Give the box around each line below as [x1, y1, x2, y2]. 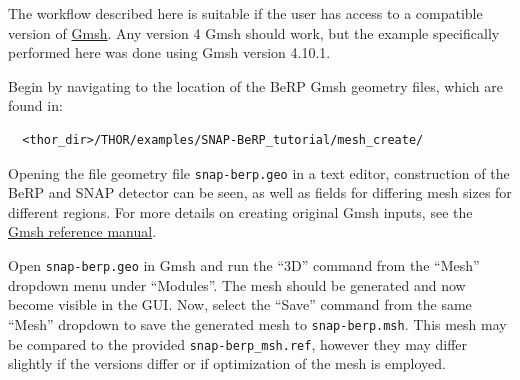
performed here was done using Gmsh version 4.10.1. [8, 42, 331, 63]
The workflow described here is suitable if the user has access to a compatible [8, 3, 483, 23]
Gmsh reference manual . [8, 221, 157, 242]
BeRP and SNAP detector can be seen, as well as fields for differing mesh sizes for [8, 182, 512, 203]
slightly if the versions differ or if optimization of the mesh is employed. [8, 353, 446, 374]
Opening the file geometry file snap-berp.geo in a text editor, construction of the [8, 162, 510, 183]
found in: [8, 95, 63, 116]
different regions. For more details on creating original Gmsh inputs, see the [8, 201, 473, 222]
